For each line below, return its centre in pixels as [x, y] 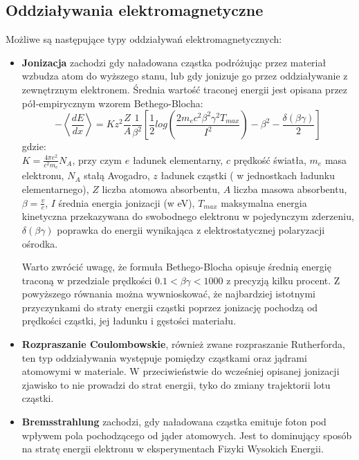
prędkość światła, [270, 159]
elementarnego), [55, 188]
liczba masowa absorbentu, [290, 188]
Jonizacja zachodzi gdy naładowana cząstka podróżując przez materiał [174, 62]
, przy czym [97, 159]
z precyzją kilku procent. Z [283, 280]
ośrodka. [40, 243]
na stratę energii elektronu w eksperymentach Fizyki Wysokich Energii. [173, 449]
